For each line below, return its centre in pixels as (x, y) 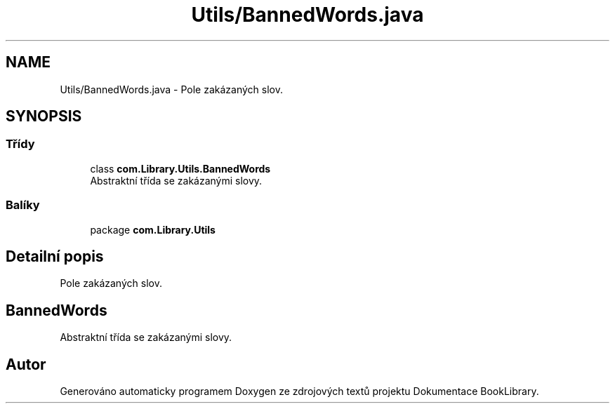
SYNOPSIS (44, 116)
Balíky (23, 205)
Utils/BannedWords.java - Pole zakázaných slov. (171, 89)
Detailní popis (55, 256)
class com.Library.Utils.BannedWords (180, 168)
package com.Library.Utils (153, 229)
